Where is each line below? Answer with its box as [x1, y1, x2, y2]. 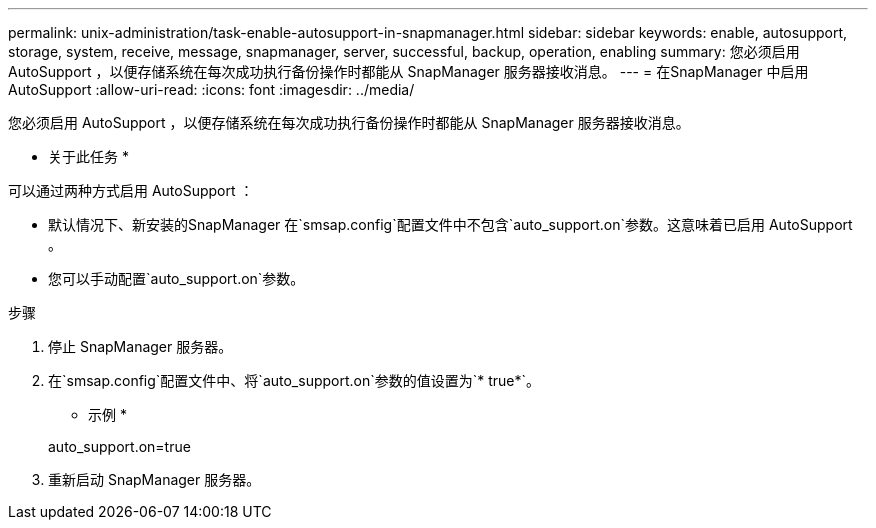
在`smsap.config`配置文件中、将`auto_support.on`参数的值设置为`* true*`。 [48, 372, 541, 389]
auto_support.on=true [48, 438, 191, 455]
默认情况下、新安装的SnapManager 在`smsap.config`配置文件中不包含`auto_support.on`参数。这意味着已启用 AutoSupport [48, 216, 853, 233]
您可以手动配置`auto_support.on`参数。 [48, 270, 305, 287]
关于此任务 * [48, 148, 129, 165]
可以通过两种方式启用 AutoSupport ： [8, 182, 254, 199]
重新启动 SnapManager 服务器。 [48, 471, 261, 488]
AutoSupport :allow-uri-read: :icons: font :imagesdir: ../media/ [8, 81, 415, 98]
